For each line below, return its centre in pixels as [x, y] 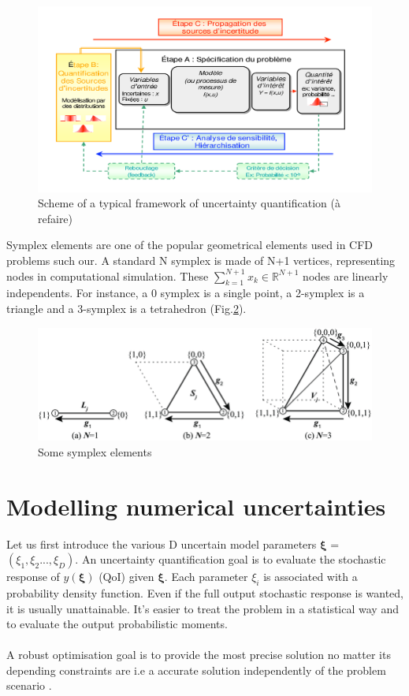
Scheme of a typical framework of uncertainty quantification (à [189, 203]
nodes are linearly [346, 275]
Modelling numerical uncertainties [196, 506]
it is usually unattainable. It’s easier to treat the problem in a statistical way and [203, 608]
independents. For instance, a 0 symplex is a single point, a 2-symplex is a [186, 293]
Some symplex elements [95, 451]
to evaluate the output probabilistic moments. [117, 624]
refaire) [56, 218]
